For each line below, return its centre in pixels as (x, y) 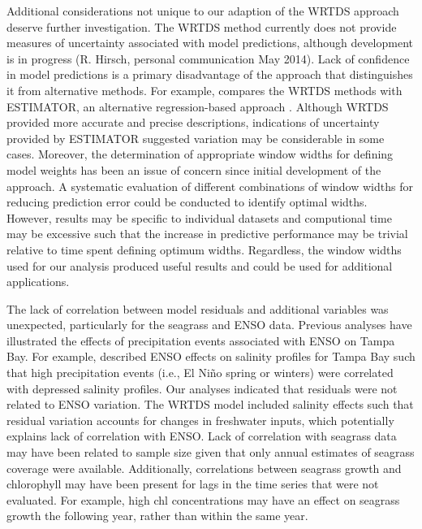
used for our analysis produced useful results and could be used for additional (200, 265)
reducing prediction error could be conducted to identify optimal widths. (187, 202)
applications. (38, 282)
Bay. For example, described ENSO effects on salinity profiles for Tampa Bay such (211, 356)
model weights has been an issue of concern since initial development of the (194, 169)
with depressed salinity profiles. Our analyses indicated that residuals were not (202, 388)
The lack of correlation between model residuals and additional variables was (198, 308)
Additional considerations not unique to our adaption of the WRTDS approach (203, 11)
